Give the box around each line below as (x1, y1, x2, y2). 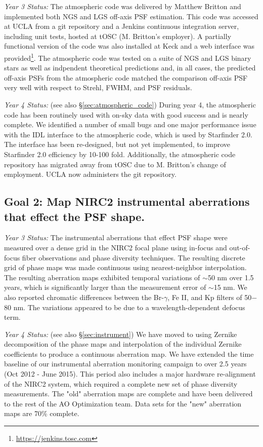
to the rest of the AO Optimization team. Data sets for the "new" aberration (4, 398, 242, 408)
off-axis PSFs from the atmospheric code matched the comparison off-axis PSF (4, 72, 248, 83)
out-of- (229, 242, 250, 252)
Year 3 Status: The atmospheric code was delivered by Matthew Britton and (4, 1, 241, 11)
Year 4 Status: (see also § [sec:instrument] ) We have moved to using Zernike (4, 328, 237, 339)
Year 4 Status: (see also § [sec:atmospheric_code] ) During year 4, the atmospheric (4, 99, 256, 109)
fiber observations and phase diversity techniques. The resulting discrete (22, 252, 245, 263)
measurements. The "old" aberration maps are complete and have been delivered (4, 388, 253, 399)
